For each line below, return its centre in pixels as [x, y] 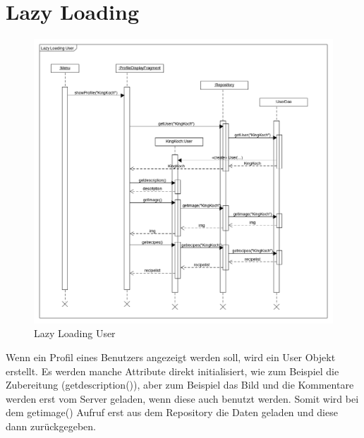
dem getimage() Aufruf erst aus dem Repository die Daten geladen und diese [172, 412]
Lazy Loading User [75, 333]
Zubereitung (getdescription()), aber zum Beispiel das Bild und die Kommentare [180, 385]
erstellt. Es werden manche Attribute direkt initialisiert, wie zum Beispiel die [172, 371]
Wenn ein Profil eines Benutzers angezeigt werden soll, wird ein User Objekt [171, 357]
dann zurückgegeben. [51, 426]
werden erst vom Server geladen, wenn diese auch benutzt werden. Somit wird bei [182, 398]
